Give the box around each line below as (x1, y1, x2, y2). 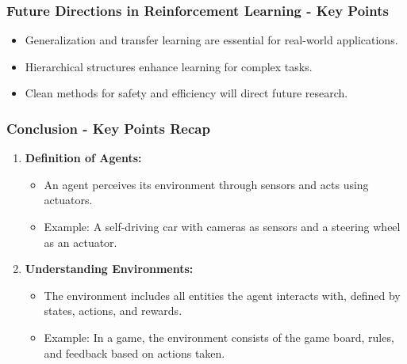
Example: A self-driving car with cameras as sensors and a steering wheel (44, 218, 401, 234)
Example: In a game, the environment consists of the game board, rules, (44, 328, 394, 345)
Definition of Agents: (25, 150, 142, 166)
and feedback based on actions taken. (44, 344, 225, 361)
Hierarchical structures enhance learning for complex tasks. (25, 58, 313, 74)
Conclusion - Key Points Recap (6, 118, 210, 138)
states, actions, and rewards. (44, 302, 182, 319)
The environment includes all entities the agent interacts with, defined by (44, 286, 401, 303)
